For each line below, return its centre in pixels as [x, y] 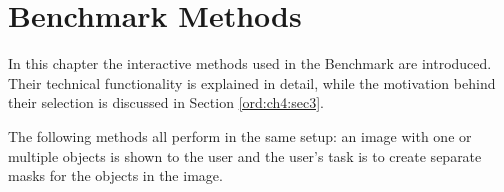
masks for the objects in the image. [115, 175]
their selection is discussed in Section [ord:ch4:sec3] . [166, 102]
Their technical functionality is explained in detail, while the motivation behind [252, 82]
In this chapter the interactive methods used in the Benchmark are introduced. [250, 63]
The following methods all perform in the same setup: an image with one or [240, 135]
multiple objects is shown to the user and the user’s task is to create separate [245, 155]
